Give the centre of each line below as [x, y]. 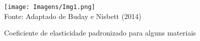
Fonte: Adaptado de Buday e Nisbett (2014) [73, 16]
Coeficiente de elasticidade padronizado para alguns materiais [100, 33]
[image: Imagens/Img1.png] [50, 7]
